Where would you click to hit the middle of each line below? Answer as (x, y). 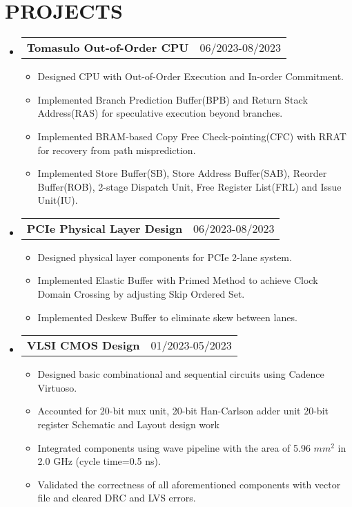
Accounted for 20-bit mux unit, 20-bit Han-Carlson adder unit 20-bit (183, 411)
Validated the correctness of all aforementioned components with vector (189, 484)
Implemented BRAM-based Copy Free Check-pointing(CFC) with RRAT (192, 136)
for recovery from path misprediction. (117, 150)
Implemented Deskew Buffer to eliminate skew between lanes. (167, 317)
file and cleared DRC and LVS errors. (117, 498)
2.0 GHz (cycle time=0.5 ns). (99, 461)
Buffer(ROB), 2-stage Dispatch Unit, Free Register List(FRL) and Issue (189, 186)
